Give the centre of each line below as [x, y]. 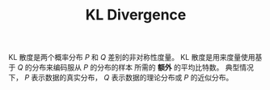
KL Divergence [136, 15]
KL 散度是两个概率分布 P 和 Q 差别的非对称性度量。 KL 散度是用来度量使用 [132, 58]
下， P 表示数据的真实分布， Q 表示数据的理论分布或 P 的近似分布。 [121, 78]
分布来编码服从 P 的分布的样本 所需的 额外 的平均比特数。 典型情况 [143, 67]
